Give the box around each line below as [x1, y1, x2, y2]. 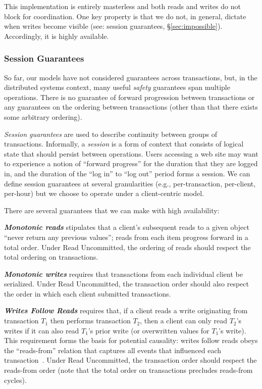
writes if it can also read [4, 325, 79, 335]
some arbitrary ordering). [4, 111, 82, 122]
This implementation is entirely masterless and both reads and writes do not [4, 1, 241, 11]
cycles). [4, 374, 27, 385]
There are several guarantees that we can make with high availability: [4, 205, 220, 215]
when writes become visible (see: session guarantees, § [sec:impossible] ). [4, 21, 223, 31]
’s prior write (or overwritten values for [88, 325, 209, 335]
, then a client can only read [140, 315, 227, 326]
